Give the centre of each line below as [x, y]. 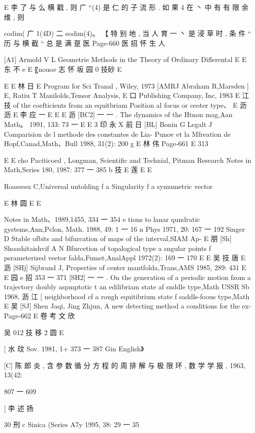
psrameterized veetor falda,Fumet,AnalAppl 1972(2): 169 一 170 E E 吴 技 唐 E [125, 258]
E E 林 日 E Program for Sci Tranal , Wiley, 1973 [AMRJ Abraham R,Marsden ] [127, 85]
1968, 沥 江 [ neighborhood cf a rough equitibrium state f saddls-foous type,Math [127, 296]
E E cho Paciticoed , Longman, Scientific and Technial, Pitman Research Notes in [128, 160]
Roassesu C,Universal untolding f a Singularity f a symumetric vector [108, 186]
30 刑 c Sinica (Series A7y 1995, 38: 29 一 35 [72, 424]
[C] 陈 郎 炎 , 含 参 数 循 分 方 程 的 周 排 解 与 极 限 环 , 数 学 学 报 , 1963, [125, 365]
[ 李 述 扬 [19, 408]
